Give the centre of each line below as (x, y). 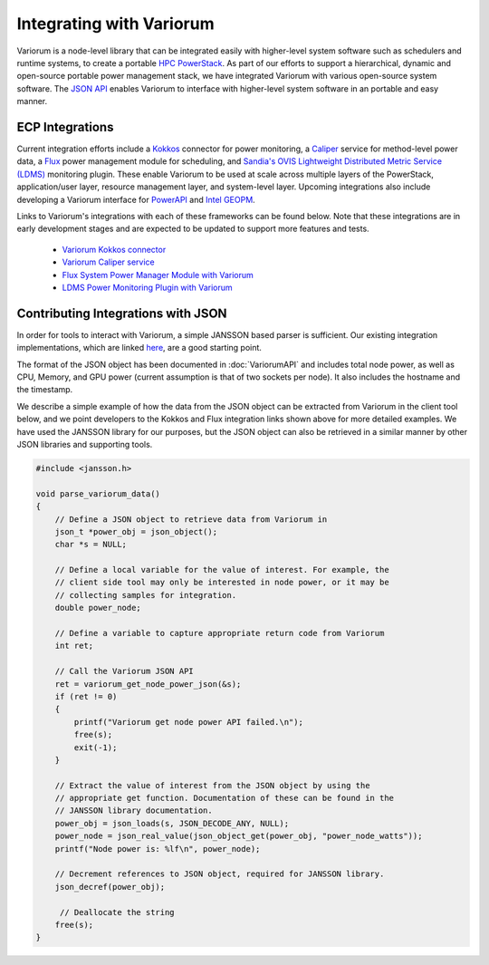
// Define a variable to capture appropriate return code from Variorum (220, 633)
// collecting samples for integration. (146, 595)
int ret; (74, 646)
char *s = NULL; (91, 545)
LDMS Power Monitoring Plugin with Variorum (147, 287)
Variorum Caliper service (109, 262)
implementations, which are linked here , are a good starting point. (139, 348)
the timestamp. (45, 390)
